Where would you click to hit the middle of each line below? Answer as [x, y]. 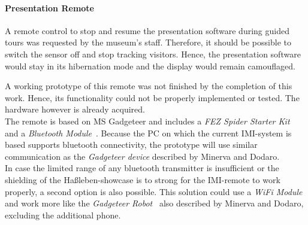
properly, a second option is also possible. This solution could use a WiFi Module [154, 191]
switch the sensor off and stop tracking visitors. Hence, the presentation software [153, 54]
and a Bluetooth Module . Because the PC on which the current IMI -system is [148, 133]
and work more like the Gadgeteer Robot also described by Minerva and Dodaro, [154, 203]
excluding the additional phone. [63, 215]
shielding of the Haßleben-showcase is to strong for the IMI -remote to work [143, 179]
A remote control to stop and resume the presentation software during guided [147, 30]
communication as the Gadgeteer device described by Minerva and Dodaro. [142, 156]
